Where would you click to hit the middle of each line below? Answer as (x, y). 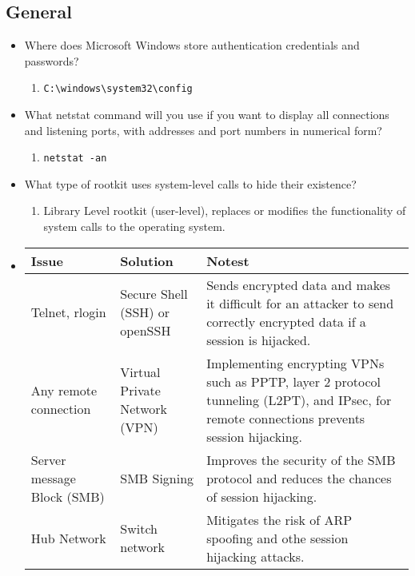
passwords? (52, 60)
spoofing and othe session (277, 538)
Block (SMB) (68, 496)
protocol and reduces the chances (299, 478)
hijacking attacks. (255, 556)
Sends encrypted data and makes (299, 284)
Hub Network (68, 538)
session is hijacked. (259, 340)
